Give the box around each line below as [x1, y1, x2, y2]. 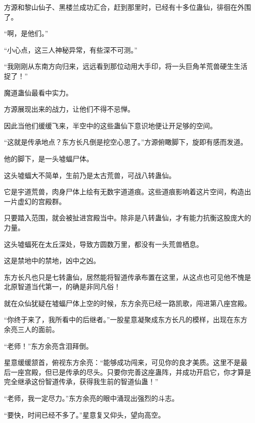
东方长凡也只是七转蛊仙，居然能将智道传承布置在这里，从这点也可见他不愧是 [4, 272, 251, 282]
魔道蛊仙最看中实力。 [4, 87, 73, 97]
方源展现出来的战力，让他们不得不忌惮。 [4, 104, 134, 114]
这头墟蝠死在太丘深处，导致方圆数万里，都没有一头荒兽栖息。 [4, 239, 203, 249]
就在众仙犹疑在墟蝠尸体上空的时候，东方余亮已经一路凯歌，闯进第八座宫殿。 [4, 298, 251, 308]
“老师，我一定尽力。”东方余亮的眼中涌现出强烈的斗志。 [4, 393, 179, 403]
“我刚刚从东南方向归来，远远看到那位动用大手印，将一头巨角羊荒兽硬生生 [4, 61, 241, 71]
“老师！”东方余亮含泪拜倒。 [4, 340, 93, 351]
